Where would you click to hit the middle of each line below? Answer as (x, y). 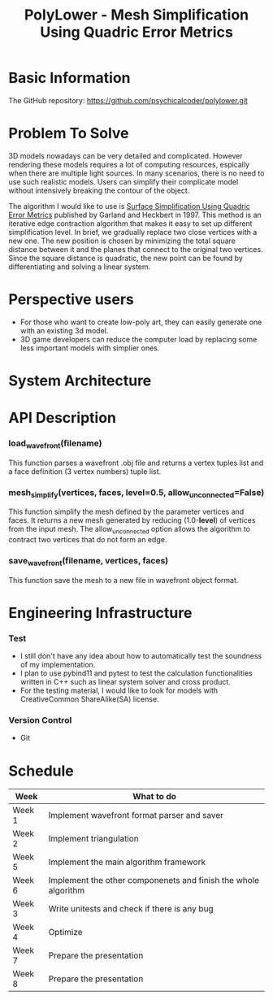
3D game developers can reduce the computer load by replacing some (139, 339)
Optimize (65, 933)
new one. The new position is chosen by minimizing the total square (122, 241)
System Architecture (80, 380)
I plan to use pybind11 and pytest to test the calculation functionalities (136, 673)
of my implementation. (58, 665)
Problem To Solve (69, 134)
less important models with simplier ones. (90, 348)
